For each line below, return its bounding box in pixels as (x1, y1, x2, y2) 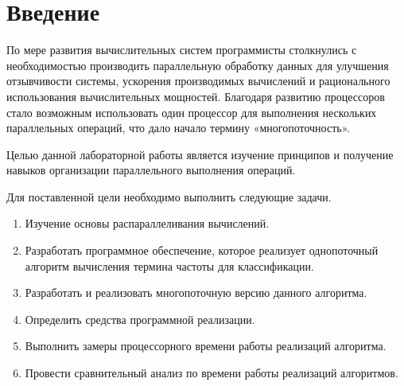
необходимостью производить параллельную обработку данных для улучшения (6, 57, 389, 73)
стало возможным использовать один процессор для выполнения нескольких (6, 103, 377, 120)
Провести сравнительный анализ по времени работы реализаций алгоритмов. (25, 365, 398, 381)
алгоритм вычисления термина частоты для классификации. (25, 257, 314, 274)
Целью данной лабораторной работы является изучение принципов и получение (6, 146, 394, 162)
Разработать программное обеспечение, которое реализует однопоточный (25, 242, 379, 259)
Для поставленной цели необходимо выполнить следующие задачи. (6, 188, 332, 205)
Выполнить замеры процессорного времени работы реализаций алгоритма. (25, 337, 387, 354)
